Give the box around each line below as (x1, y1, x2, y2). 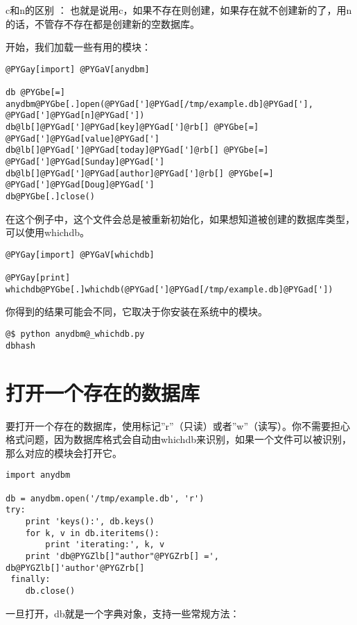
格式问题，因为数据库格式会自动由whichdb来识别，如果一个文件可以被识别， (6, 432, 351, 447)
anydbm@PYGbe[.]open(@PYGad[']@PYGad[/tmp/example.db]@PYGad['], (6, 99, 313, 109)
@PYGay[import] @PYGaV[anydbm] (6, 64, 150, 74)
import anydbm (6, 470, 71, 481)
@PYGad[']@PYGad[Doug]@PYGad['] (6, 180, 155, 190)
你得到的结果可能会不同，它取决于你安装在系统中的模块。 (6, 304, 268, 319)
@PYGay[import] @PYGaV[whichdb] (6, 249, 155, 260)
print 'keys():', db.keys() (25, 516, 155, 526)
